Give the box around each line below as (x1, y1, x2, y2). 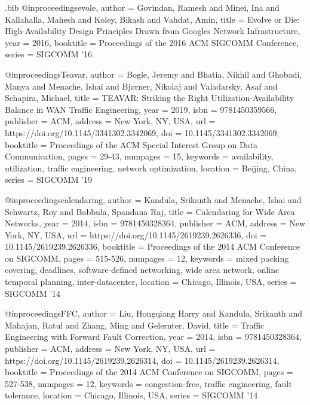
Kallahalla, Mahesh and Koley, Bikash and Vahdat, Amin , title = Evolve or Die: (5, 13, 300, 25)
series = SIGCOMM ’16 (5, 48, 93, 60)
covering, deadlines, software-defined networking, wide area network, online (5, 263, 280, 276)
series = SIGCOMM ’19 (5, 173, 93, 186)
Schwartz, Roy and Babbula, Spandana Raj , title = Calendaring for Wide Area (5, 205, 295, 217)
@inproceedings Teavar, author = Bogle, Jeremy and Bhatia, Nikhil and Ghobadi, (5, 67, 302, 80)
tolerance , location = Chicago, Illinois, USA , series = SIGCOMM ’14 (5, 389, 258, 401)
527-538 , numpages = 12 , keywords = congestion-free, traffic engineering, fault (5, 377, 292, 389)
